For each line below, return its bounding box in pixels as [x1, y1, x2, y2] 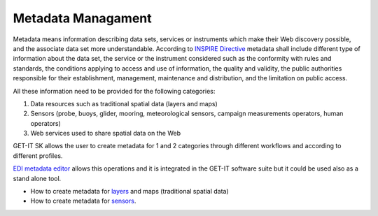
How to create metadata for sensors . [30, 196, 136, 206]
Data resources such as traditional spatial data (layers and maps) [30, 99, 218, 108]
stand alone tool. [13, 174, 62, 182]
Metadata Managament [13, 10, 152, 26]
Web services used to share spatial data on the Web [30, 129, 181, 138]
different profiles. [13, 151, 63, 160]
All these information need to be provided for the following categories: [13, 87, 216, 95]
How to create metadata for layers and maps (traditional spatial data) [30, 187, 229, 196]
